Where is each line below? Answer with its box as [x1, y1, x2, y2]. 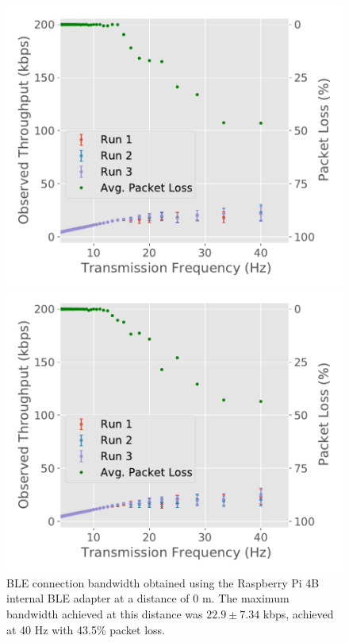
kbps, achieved [263, 606, 334, 622]
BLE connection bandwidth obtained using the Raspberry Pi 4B [6, 574, 320, 591]
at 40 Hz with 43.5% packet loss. [6, 621, 166, 637]
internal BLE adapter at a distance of [6, 590, 190, 606]
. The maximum [211, 590, 290, 606]
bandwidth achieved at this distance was [6, 606, 203, 622]
